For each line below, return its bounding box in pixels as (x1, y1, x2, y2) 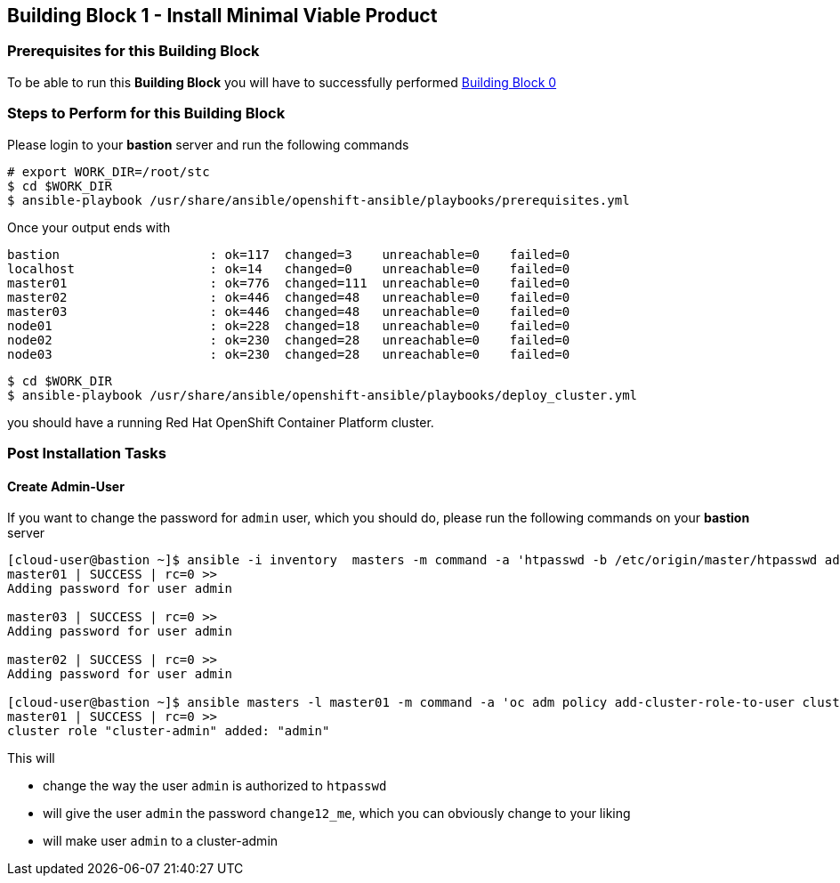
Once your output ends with (7, 219, 171, 235)
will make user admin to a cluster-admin (43, 833, 279, 849)
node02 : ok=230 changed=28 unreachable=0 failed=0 (7, 332, 570, 347)
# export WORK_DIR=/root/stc (7, 164, 210, 179)
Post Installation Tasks (7, 443, 166, 462)
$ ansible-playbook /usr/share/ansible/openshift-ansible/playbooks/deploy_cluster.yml (7, 387, 638, 402)
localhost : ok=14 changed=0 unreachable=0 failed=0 (7, 261, 570, 276)
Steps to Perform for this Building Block (7, 104, 286, 123)
